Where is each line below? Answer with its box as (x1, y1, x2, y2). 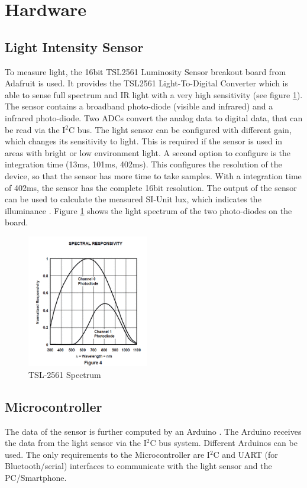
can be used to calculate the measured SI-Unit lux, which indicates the (5, 193, 261, 205)
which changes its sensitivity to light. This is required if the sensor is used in (5, 135, 283, 147)
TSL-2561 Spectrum (28, 368, 101, 380)
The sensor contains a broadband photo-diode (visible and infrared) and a (5, 100, 273, 112)
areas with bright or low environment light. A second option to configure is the (5, 146, 291, 159)
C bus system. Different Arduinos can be (150, 437, 298, 449)
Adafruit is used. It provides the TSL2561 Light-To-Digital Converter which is (5, 77, 288, 89)
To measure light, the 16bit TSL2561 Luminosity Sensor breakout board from (5, 65, 286, 77)
